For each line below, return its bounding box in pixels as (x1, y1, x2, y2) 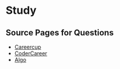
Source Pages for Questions (5, 28, 114, 38)
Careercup (14, 43, 42, 50)
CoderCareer (14, 50, 48, 57)
